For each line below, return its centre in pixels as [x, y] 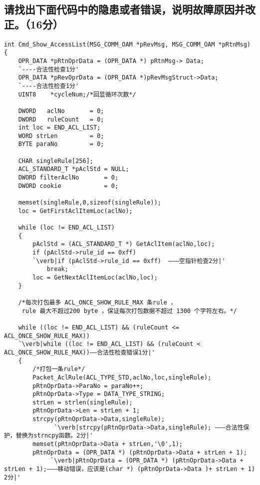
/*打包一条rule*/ [59, 369]
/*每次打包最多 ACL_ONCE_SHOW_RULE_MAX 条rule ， [97, 302]
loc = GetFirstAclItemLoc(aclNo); [75, 211]
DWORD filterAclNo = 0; [68, 178]
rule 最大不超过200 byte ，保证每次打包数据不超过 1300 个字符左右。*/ [129, 311]
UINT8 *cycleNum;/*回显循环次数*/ [77, 94]
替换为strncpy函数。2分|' [54, 436]
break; [57, 269]
